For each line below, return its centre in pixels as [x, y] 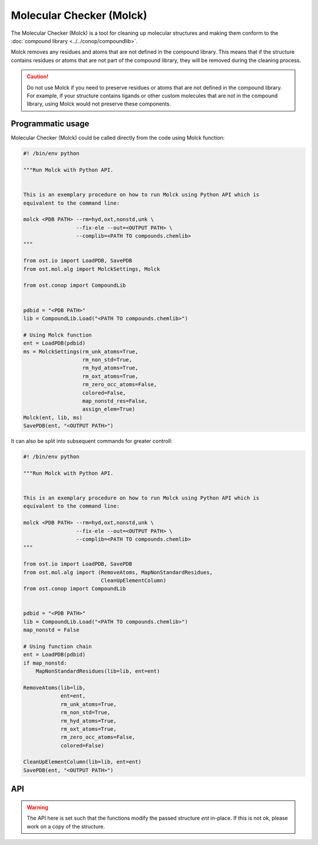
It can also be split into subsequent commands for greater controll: [92, 441]
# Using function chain [58, 647]
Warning [37, 807]
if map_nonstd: [45, 663]
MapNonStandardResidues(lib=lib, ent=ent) [98, 671]
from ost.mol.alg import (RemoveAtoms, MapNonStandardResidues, [118, 572]
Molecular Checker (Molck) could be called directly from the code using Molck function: [118, 138]
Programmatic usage [50, 124]
